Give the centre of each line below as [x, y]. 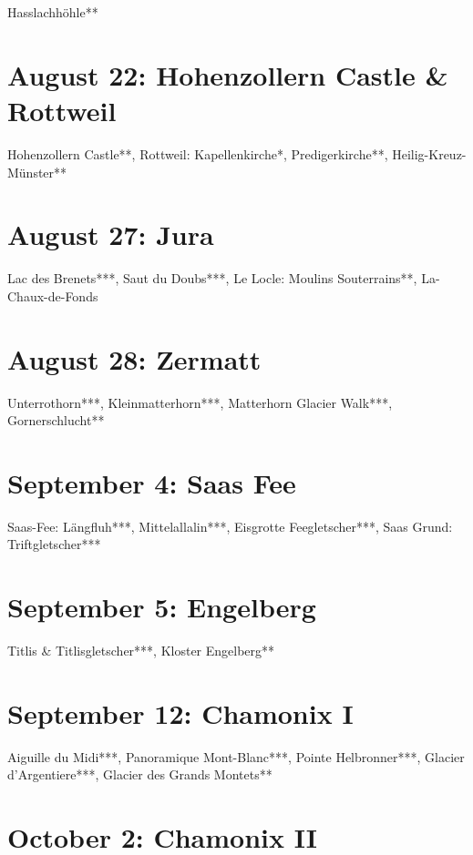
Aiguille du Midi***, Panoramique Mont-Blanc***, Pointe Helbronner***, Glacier [236, 756]
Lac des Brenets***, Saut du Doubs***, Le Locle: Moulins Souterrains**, [212, 278]
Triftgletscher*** [54, 544]
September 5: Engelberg [162, 607]
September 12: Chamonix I [180, 712]
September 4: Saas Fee [152, 482]
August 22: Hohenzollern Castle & [228, 74]
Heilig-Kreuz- [429, 153]
